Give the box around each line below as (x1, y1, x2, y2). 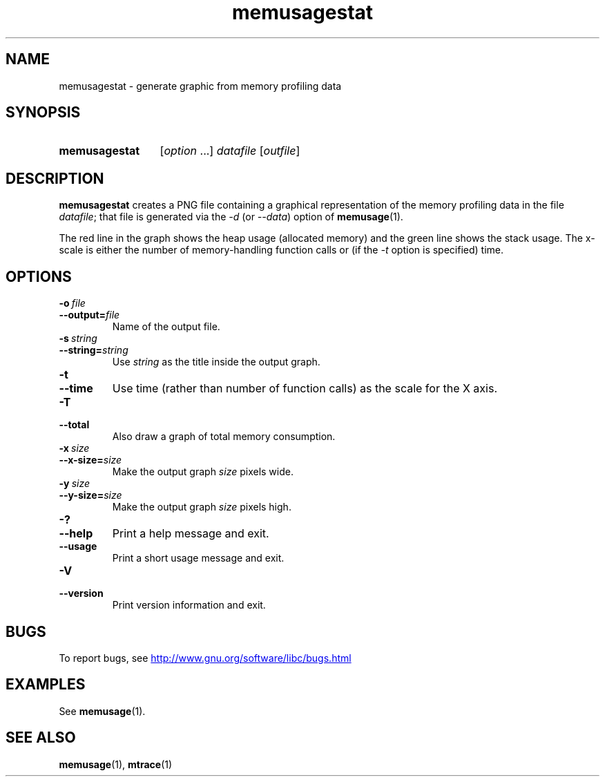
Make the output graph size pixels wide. (112, 466, 294, 478)
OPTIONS (6, 267, 72, 285)
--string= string (59, 344, 128, 356)
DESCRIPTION (6, 169, 104, 187)
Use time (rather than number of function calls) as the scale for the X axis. (112, 381, 498, 396)
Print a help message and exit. (112, 526, 269, 541)
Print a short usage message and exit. (112, 552, 285, 564)
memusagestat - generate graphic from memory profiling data (59, 79, 342, 92)
